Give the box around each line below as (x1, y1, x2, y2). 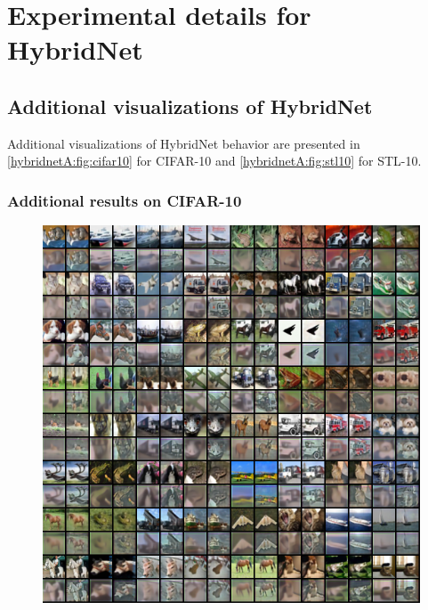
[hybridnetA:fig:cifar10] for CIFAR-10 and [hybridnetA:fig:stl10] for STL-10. (7, 151, 422, 170)
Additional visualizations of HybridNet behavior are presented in (7, 134, 360, 152)
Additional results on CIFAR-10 (7, 189, 242, 211)
